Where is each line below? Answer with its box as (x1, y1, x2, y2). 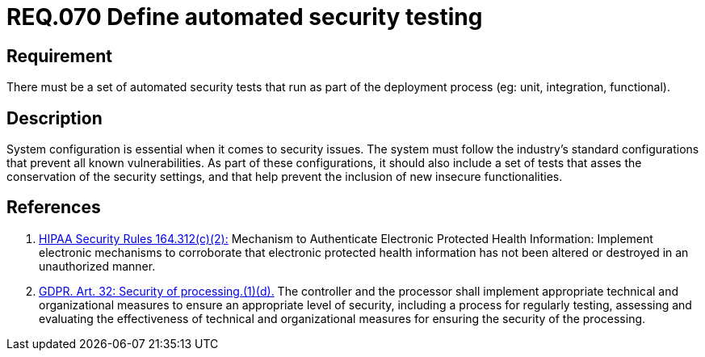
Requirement (6, 45, 113, 66)
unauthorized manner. (39, 258, 156, 273)
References (6, 197, 101, 218)
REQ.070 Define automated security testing (6, 3, 483, 31)
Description (6, 107, 103, 128)
